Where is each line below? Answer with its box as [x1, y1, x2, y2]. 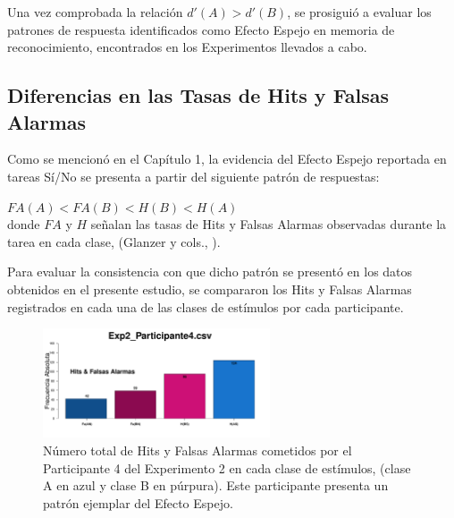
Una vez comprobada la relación [7, 3, 183, 21]
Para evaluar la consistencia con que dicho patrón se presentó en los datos [7, 262, 413, 281]
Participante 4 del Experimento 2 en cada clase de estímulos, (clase [43, 458, 411, 477]
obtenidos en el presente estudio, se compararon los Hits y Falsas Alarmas [7, 279, 412, 298]
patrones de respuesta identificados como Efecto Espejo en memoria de [7, 20, 395, 38]
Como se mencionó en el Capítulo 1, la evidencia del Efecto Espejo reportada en [7, 149, 447, 168]
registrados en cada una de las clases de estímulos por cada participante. [7, 297, 404, 316]
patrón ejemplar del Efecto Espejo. [43, 493, 233, 512]
